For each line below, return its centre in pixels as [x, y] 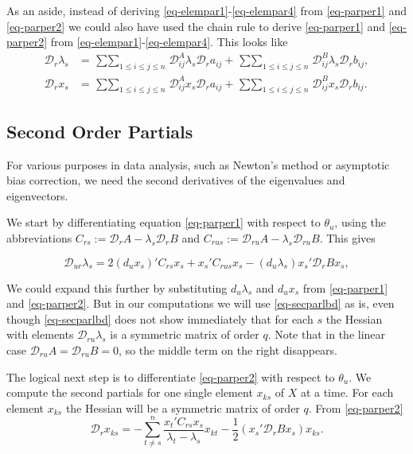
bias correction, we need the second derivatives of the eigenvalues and [176, 180]
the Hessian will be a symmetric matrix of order [183, 407]
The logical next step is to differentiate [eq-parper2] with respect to [171, 376]
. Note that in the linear [327, 334]
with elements [40, 334]
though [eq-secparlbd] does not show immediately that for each [160, 318]
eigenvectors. [37, 195]
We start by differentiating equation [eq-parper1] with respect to [164, 222]
